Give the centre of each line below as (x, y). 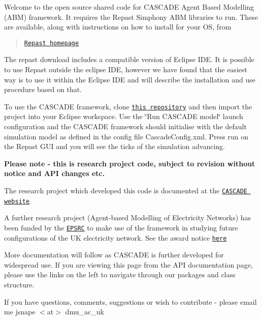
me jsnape (20, 312)
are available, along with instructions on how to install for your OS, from (118, 27)
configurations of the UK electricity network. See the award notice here (116, 237)
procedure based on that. (43, 89)
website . (18, 200)
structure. (19, 285)
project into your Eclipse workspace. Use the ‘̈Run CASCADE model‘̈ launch (124, 116)
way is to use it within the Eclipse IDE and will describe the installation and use (130, 79)
